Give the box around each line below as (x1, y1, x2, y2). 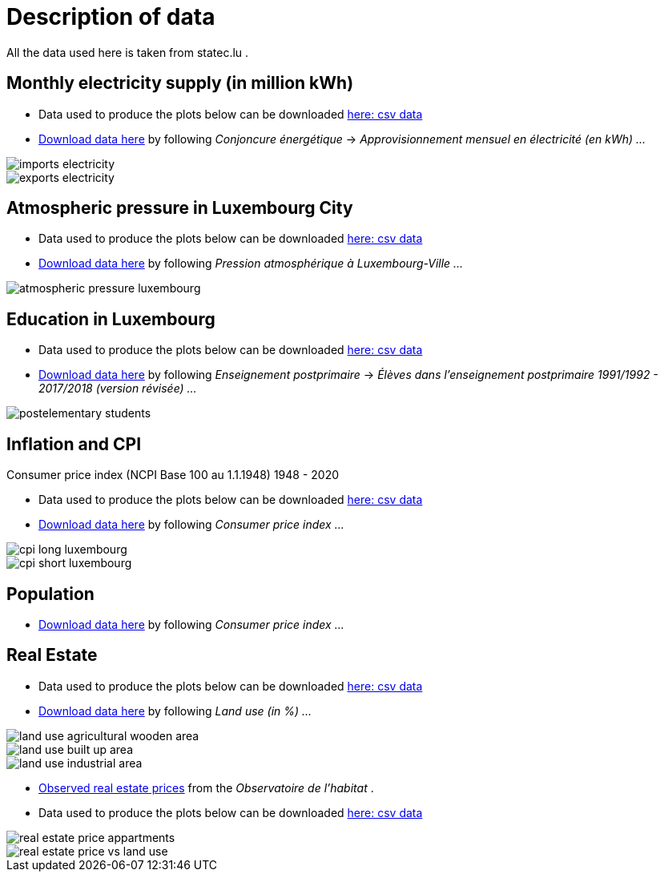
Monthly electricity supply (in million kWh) (6, 73, 354, 94)
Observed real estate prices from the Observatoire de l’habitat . (38, 780, 374, 795)
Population (6, 583, 95, 604)
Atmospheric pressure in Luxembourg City (6, 198, 353, 219)
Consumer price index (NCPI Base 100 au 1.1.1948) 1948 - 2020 (6, 468, 340, 482)
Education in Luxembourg (6, 308, 215, 329)
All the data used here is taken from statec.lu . (6, 45, 249, 59)
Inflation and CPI (6, 433, 142, 454)
